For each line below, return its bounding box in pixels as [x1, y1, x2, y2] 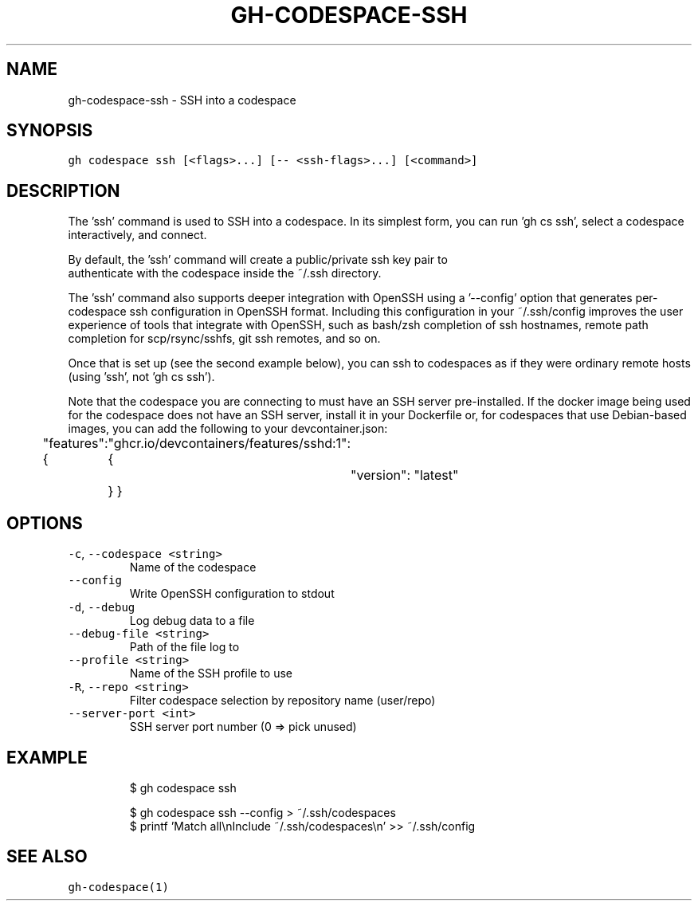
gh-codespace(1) [68, 880, 169, 893]
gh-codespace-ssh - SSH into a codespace [68, 92, 296, 107]
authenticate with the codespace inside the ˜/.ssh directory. [68, 266, 382, 281]
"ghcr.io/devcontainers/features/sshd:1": [108, 435, 351, 452]
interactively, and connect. [68, 228, 207, 242]
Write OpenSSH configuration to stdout [129, 587, 335, 601]
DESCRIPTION [6, 180, 120, 201]
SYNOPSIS [6, 120, 93, 141]
